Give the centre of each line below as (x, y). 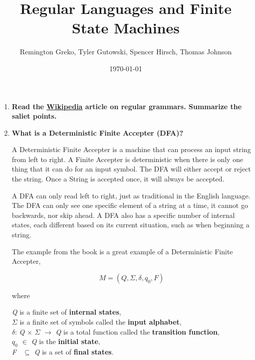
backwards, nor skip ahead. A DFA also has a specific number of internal (123, 215)
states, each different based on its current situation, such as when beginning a (130, 225)
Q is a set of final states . (74, 351)
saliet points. (34, 116)
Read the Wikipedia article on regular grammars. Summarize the (127, 106)
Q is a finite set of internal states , (66, 312)
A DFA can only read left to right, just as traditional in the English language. (131, 195)
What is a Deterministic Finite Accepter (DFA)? (98, 132)
